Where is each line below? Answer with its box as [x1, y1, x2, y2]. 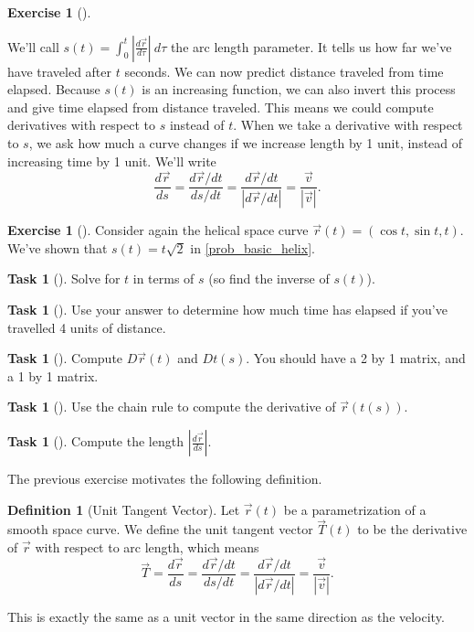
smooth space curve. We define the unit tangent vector [7, 520, 313, 539]
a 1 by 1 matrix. [7, 366, 99, 385]
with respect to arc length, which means [35, 538, 259, 557]
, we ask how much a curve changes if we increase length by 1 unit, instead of [28, 133, 463, 152]
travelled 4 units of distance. [7, 317, 166, 337]
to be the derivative [357, 520, 468, 539]
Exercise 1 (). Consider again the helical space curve [7, 220, 309, 240]
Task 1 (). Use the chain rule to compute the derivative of [7, 397, 336, 416]
